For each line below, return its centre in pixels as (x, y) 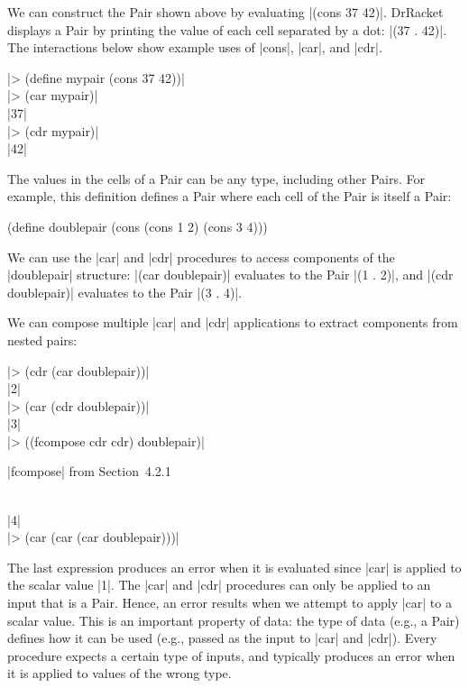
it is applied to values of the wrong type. (120, 673)
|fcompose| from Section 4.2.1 (89, 471)
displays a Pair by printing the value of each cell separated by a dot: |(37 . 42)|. (227, 29)
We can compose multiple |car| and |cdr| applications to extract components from (233, 322)
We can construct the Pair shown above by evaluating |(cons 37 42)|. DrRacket (225, 12)
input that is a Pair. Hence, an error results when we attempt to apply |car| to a (230, 603)
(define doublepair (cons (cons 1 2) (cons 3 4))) (138, 226)
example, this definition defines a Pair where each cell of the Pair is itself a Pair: (230, 196)
